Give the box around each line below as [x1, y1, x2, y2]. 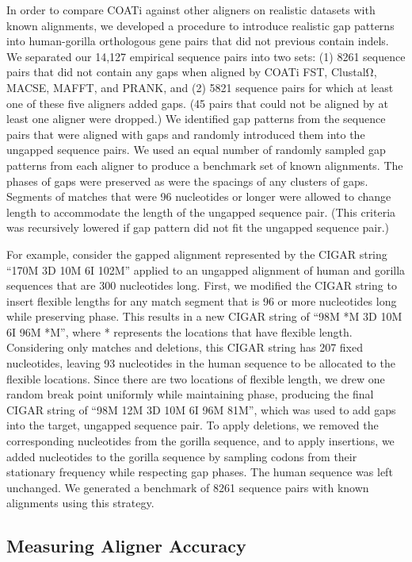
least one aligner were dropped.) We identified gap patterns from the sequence [6, 110, 386, 127]
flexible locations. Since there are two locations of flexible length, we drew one [6, 370, 385, 387]
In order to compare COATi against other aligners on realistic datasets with [6, 2, 376, 17]
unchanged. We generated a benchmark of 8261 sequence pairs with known [6, 479, 369, 495]
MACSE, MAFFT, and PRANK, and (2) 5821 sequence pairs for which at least [6, 79, 394, 95]
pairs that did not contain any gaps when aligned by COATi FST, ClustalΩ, [6, 64, 377, 80]
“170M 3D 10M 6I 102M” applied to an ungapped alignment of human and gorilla [6, 261, 406, 278]
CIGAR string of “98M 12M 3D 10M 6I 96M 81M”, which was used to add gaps [6, 401, 396, 418]
